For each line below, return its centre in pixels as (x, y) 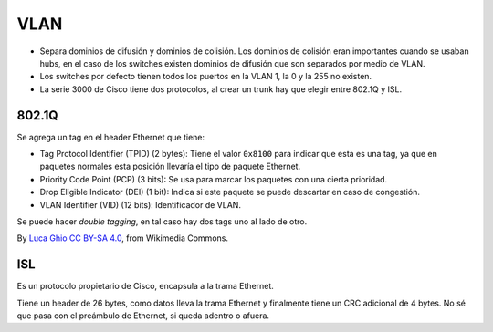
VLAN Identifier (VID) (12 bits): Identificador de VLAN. (141, 204)
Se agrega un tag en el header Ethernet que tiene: (111, 137)
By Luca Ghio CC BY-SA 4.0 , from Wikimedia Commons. (122, 238)
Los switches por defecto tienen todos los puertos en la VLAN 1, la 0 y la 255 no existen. (206, 77)
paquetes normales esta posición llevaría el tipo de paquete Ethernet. (170, 166)
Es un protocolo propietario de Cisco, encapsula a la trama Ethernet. (145, 286)
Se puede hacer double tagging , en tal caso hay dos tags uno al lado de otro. (162, 221)
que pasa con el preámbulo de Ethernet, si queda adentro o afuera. (143, 316)
